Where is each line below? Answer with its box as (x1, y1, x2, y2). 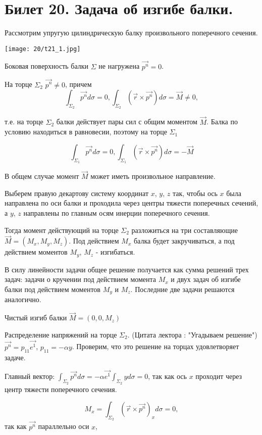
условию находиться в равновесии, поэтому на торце (5, 126, 167, 137)
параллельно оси (38, 421, 89, 431)
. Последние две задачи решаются (130, 284, 235, 295)
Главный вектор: (5, 371, 55, 381)
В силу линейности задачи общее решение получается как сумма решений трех (5, 264, 249, 274)
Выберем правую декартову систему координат (5, 187, 149, 198)
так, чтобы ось (172, 187, 218, 198)
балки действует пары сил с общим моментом (56, 116, 197, 127)
